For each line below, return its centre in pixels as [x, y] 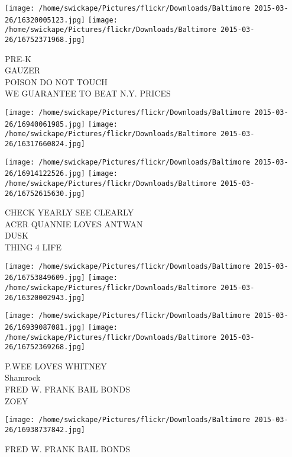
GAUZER [22, 70]
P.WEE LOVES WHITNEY [56, 366]
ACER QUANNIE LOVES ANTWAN [74, 223]
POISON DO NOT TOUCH [56, 81]
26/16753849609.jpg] [45, 278]
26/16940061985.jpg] [45, 124]
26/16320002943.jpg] [45, 297]
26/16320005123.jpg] [45, 20]
